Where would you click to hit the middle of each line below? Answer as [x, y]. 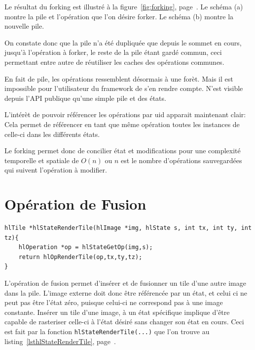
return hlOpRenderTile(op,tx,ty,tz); [80, 257]
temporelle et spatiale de [42, 160]
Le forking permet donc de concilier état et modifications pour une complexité [123, 151]
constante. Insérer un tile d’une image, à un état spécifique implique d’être [117, 312]
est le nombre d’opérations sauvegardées [182, 160]
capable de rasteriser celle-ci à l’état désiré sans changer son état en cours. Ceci [124, 322]
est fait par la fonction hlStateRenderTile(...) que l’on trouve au [107, 331]
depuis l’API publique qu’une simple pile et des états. [85, 98]
